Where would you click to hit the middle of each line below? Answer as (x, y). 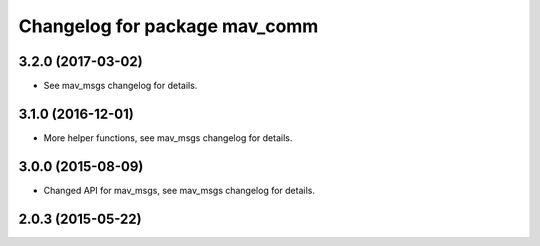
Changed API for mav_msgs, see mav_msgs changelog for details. (179, 190)
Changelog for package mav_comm (168, 26)
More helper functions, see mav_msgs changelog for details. (168, 137)
